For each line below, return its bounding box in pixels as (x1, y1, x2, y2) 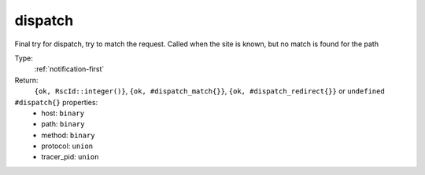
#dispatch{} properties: (14, 97, 98, 107)
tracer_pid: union (41, 152, 99, 162)
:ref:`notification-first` (34, 64, 105, 74)
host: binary (41, 108, 85, 118)
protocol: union (41, 141, 94, 151)
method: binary (41, 130, 95, 140)
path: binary (41, 119, 85, 129)
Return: (14, 75, 39, 85)
